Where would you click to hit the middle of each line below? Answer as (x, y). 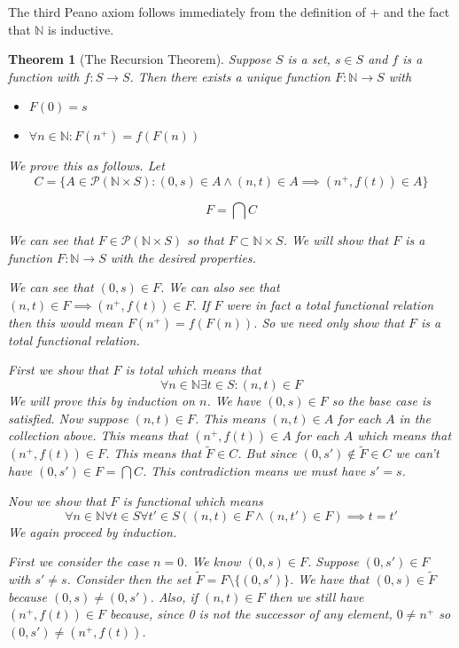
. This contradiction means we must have (254, 471)
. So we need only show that (329, 322)
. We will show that (336, 239)
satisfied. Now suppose (68, 418)
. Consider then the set (129, 578)
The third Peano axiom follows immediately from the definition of (187, 12)
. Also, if (174, 596)
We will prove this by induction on (101, 400)
